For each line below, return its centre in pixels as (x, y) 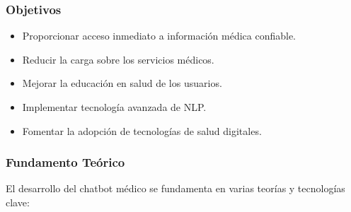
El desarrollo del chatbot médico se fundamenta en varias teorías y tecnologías (175, 188)
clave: (18, 202)
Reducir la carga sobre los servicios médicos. (118, 59)
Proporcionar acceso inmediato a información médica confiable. (159, 36)
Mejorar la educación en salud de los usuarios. (122, 83)
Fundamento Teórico (65, 162)
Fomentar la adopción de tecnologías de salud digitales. (142, 130)
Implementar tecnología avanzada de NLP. (114, 107)
